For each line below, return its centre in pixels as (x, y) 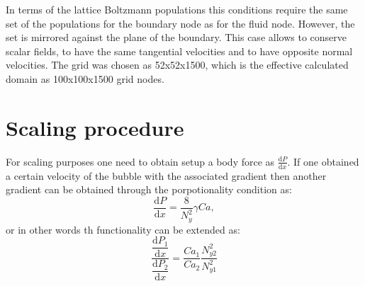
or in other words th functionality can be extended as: (123, 229)
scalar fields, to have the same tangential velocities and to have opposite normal (179, 51)
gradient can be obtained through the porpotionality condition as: (149, 189)
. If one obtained (323, 161)
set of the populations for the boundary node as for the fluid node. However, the (180, 23)
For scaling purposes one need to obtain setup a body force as (140, 161)
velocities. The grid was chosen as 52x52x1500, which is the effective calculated (177, 65)
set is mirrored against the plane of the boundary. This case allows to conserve (176, 37)
